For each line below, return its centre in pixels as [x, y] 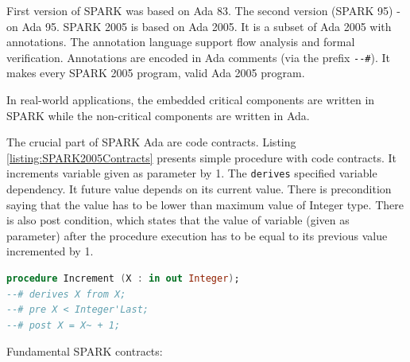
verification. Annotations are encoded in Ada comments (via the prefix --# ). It [198, 57]
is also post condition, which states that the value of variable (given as [178, 220]
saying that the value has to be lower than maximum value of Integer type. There [205, 204]
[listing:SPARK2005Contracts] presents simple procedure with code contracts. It [202, 157]
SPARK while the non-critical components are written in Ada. [158, 115]
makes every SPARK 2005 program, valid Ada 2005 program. [156, 73]
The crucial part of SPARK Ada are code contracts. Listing [151, 142]
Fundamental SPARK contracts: [85, 351]
